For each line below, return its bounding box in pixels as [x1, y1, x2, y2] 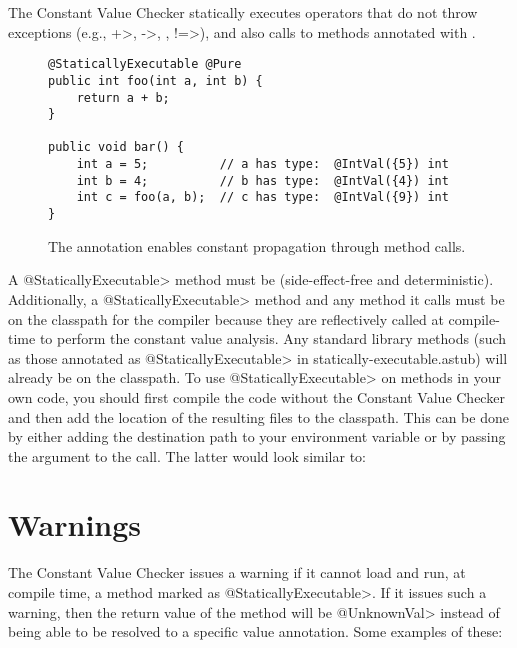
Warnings [8, 504, 142, 545]
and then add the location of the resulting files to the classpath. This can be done [8, 406, 509, 427]
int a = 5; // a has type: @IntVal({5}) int [76, 157, 449, 172]
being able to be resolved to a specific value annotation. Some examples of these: [8, 621, 503, 642]
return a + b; [76, 90, 170, 105]
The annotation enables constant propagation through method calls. [48, 235, 466, 256]
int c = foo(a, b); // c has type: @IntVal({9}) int [76, 190, 449, 205]
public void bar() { [48, 140, 185, 155]
